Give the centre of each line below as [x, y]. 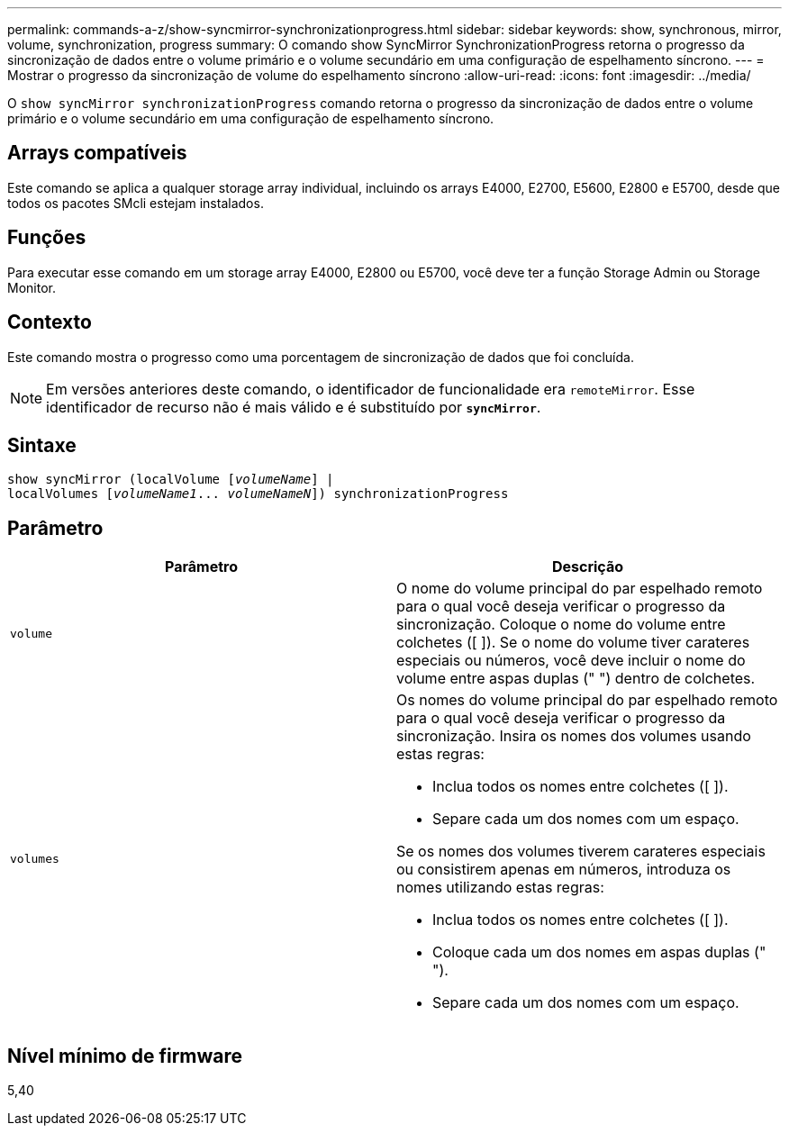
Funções [47, 238]
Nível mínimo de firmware [125, 1056]
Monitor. [32, 287]
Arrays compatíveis [97, 153]
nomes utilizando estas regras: [500, 888]
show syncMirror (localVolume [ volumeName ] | [171, 480]
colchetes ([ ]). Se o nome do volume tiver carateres [573, 643]
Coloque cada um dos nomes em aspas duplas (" [599, 952]
